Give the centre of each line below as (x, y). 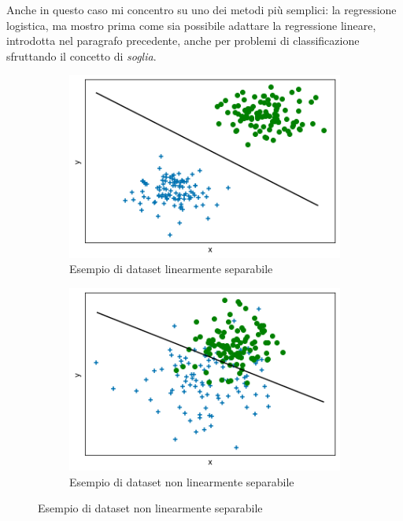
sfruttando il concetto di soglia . (81, 55)
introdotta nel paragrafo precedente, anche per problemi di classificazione (183, 41)
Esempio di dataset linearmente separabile (171, 269)
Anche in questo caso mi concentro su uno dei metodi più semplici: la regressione (201, 9)
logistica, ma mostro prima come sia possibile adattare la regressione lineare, (191, 25)
